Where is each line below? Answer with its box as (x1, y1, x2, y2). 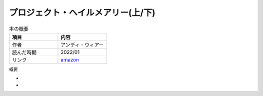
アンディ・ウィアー (60, 41, 104, 48)
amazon (60, 56, 79, 63)
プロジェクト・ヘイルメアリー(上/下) (9, 7, 155, 18)
